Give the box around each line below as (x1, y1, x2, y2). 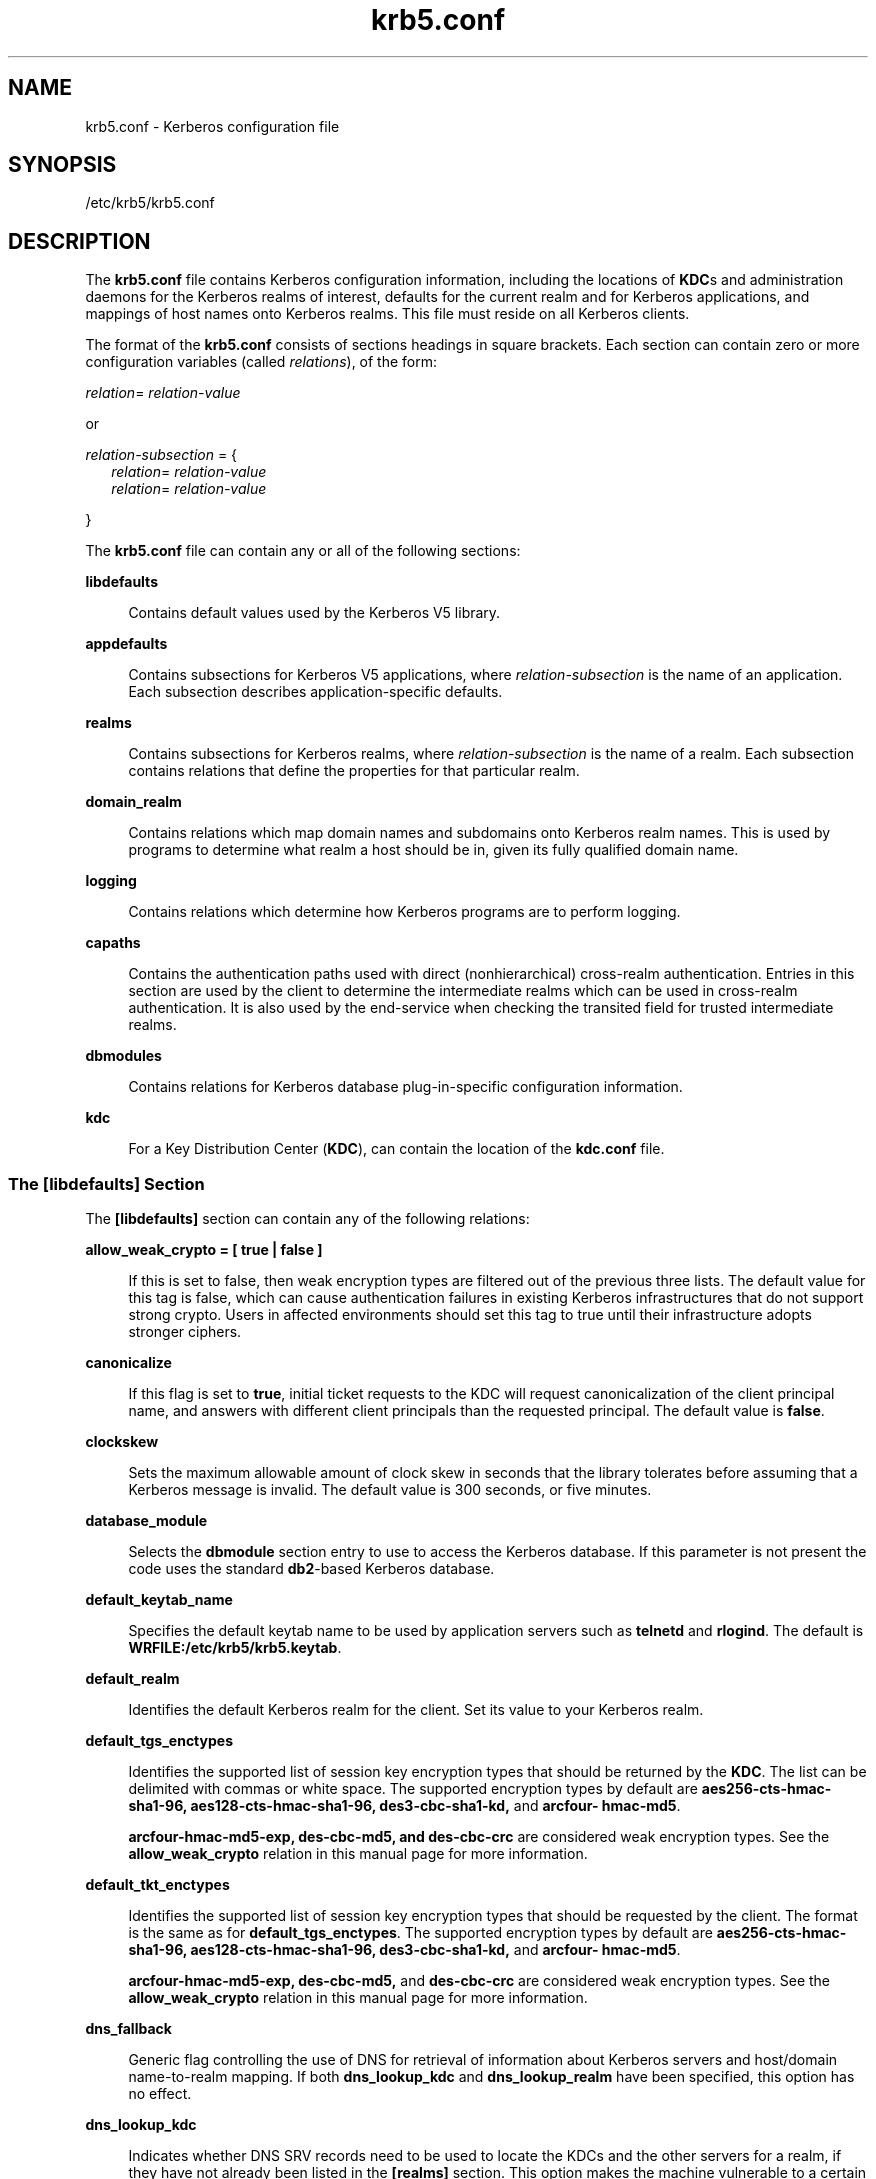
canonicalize (85, 1354, 172, 1372)
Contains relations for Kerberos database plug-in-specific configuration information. (128, 1078, 683, 1096)
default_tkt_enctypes (85, 1876, 230, 1894)
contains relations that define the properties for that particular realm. (128, 762, 580, 780)
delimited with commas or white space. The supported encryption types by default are (128, 1780, 698, 1798)
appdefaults (85, 635, 168, 653)
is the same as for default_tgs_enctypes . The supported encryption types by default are (128, 1924, 713, 1942)
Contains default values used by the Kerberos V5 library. (128, 604, 501, 622)
